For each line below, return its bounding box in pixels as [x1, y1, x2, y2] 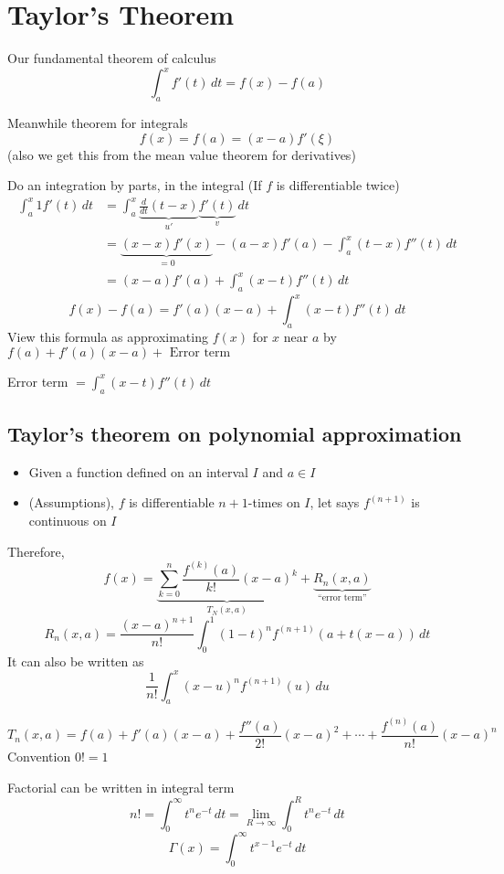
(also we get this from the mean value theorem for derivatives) [7, 144, 356, 164]
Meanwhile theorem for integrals [7, 113, 188, 133]
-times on [247, 493, 300, 512]
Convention [7, 746, 71, 765]
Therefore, [7, 541, 65, 560]
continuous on [28, 510, 107, 529]
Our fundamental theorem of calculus [7, 48, 216, 68]
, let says [310, 493, 360, 512]
